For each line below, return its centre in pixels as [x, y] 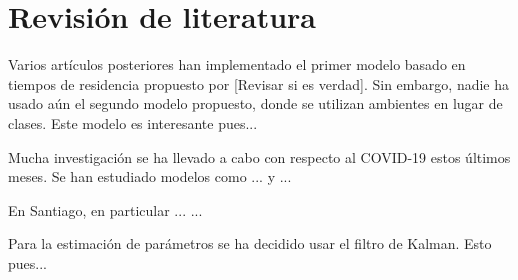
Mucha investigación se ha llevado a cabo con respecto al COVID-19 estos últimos [259, 156]
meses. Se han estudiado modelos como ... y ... [150, 176]
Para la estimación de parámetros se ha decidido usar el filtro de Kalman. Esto [250, 243]
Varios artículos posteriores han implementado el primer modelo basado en [237, 64]
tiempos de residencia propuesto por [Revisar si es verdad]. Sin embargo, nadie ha [259, 83]
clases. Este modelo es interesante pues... [133, 122]
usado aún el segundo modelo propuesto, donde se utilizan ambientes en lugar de [255, 103]
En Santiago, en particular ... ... [105, 209]
